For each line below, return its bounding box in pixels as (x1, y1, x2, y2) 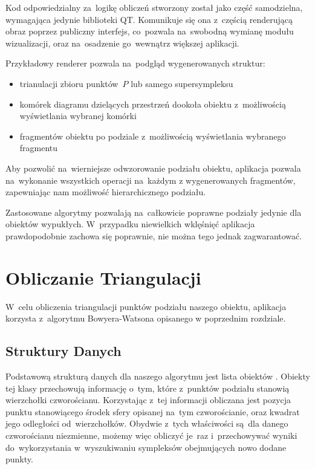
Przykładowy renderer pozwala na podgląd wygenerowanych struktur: (5, 57, 265, 70)
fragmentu (19, 141, 58, 154)
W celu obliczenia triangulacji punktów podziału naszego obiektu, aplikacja (5, 300, 287, 312)
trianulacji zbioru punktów (19, 77, 119, 89)
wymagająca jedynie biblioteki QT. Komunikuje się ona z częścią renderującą (5, 13, 293, 25)
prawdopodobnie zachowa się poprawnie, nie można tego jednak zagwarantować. (5, 229, 302, 242)
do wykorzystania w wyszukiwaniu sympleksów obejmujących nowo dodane (5, 441, 287, 453)
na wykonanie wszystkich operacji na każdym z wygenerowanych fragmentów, (5, 173, 296, 186)
